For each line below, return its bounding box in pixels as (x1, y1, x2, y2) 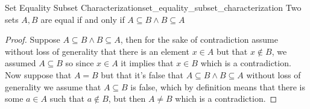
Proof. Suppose (5, 33, 60, 46)
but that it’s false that (101, 68, 184, 81)
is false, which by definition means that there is (130, 80, 306, 93)
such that (49, 92, 84, 105)
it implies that (121, 57, 174, 69)
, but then (108, 92, 146, 105)
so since (65, 57, 94, 69)
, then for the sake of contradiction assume (120, 33, 278, 46)
